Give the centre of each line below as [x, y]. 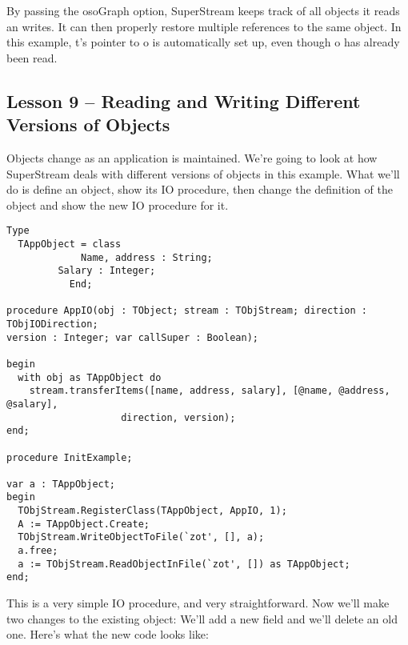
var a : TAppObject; [61, 484]
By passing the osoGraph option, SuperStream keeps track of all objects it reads [203, 10]
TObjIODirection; [52, 324]
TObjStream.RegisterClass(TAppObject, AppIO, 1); [152, 511]
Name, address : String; [147, 257]
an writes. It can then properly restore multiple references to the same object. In [204, 26]
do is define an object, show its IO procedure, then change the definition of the [200, 189]
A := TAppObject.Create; [84, 524]
